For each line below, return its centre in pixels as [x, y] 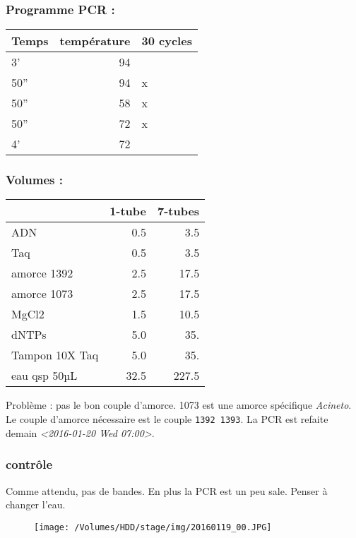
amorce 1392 [42, 273]
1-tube [128, 211]
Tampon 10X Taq [55, 355]
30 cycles [167, 41]
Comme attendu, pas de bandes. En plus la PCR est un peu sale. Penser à [167, 490]
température [95, 41]
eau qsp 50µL [44, 376]
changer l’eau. [36, 504]
